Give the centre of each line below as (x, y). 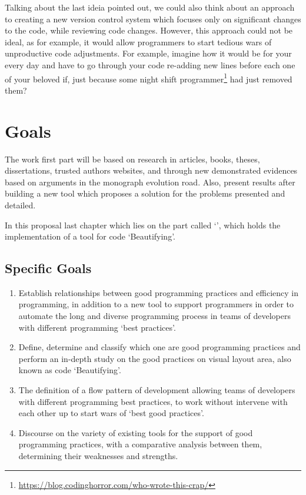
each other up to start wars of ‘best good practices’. (111, 413)
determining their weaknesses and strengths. (98, 456)
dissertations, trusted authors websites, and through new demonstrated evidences (151, 170)
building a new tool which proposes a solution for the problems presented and (145, 193)
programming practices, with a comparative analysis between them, (140, 444)
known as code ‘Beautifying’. (70, 370)
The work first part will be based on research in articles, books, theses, (132, 159)
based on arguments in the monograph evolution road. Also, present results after (150, 182)
